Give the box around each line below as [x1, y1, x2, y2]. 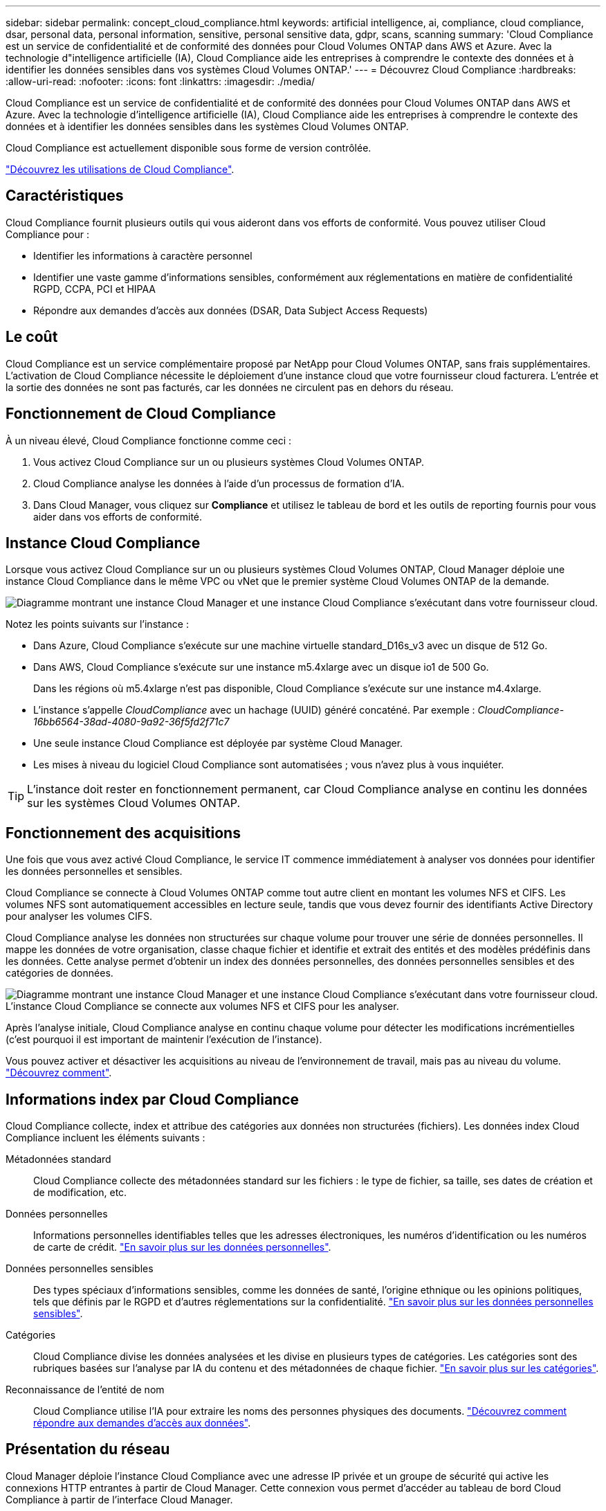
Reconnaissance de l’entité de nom [6, 1384, 165, 1396]
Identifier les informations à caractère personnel [33, 249, 252, 262]
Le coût [6, 328, 58, 346]
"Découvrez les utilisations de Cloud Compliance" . [6, 163, 235, 175]
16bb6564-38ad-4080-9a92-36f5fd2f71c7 [33, 716, 230, 728]
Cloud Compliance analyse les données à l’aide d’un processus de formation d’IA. [33, 477, 405, 489]
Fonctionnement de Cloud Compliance [6, 405, 276, 423]
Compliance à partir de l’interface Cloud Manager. [6, 1493, 233, 1505]
